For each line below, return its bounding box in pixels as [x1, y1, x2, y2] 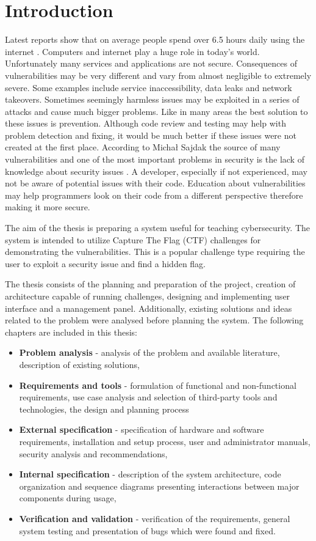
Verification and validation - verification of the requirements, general [19, 512, 290, 524]
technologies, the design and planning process [19, 402, 189, 415]
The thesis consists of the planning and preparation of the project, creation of [5, 278, 296, 290]
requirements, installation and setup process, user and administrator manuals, [19, 435, 311, 447]
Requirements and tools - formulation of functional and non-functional [19, 378, 296, 391]
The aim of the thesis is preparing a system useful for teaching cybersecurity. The [5, 221, 311, 234]
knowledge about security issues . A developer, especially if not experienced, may [5, 164, 307, 177]
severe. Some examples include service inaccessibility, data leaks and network [5, 81, 292, 94]
